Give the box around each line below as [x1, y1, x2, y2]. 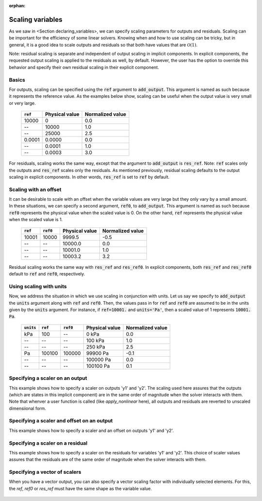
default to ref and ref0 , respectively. [9, 271, 85, 277]
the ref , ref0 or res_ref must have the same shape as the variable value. [9, 485, 152, 491]
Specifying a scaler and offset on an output [9, 417, 113, 424]
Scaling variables [9, 15, 63, 24]
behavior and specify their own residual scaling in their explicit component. [9, 64, 159, 70]
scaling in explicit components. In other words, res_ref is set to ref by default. [9, 174, 170, 180]
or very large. [9, 100, 36, 106]
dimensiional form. [9, 405, 46, 411]
